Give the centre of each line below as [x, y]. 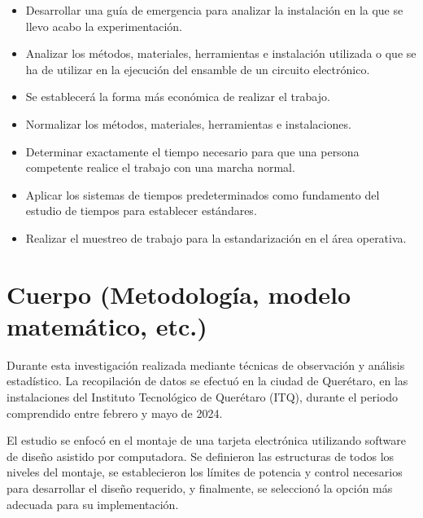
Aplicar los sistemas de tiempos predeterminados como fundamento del [203, 194]
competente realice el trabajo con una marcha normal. [160, 167]
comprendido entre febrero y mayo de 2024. [115, 413]
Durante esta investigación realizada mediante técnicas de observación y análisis [206, 364]
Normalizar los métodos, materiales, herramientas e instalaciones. [188, 123]
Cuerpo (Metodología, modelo [179, 294]
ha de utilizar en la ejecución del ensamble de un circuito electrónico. [198, 69]
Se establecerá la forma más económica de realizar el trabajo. [178, 97]
